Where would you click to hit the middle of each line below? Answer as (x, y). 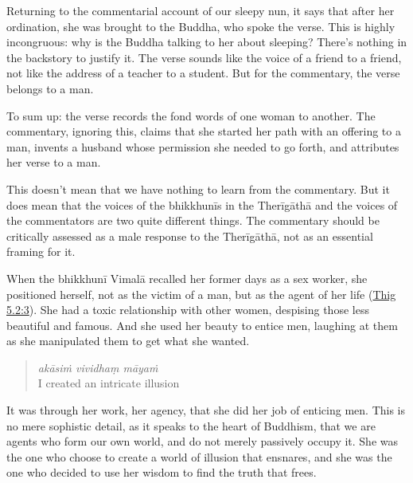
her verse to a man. (54, 162)
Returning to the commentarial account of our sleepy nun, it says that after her (201, 10)
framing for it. (41, 251)
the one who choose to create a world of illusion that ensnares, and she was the (199, 456)
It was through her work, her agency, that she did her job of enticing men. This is (206, 410)
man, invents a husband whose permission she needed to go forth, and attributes (203, 146)
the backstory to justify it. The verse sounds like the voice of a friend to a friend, (204, 57)
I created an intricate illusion (109, 383)
